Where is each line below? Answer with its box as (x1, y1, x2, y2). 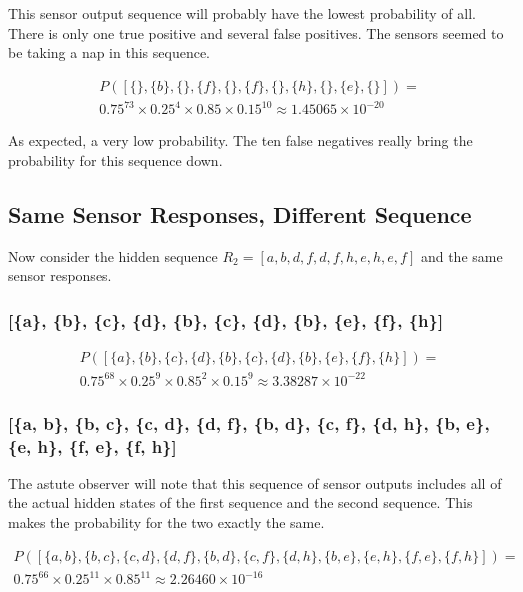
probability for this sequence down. (8, 149, 223, 170)
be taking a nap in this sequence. (8, 42, 210, 63)
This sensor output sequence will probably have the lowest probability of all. (8, 3, 476, 23)
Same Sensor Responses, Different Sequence (8, 198, 472, 229)
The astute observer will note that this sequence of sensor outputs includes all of (8, 472, 502, 493)
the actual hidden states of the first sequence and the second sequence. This (8, 492, 473, 513)
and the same (420, 245, 503, 266)
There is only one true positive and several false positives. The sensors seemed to (8, 22, 504, 43)
